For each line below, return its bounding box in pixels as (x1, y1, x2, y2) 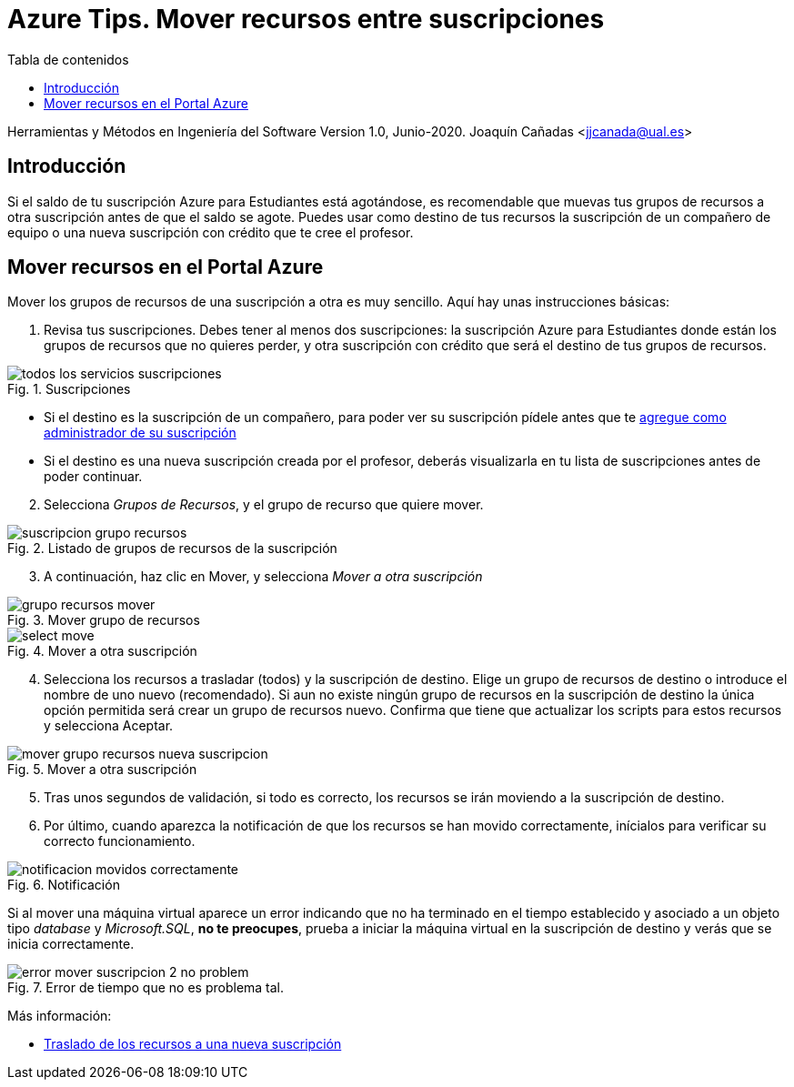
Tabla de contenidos (7, 51, 129, 67)
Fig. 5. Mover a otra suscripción (7, 761, 197, 778)
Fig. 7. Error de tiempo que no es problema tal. (7, 980, 285, 996)
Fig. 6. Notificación (7, 877, 120, 893)
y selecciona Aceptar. (44, 718, 174, 734)
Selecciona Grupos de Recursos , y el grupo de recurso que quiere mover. (44, 497, 484, 513)
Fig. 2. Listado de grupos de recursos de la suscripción (7, 540, 337, 557)
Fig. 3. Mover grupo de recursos (7, 612, 200, 629)
